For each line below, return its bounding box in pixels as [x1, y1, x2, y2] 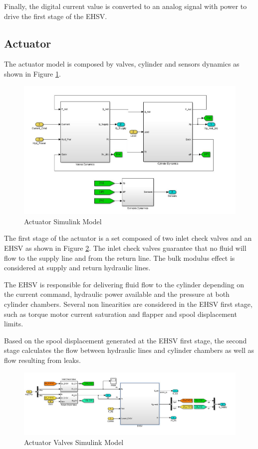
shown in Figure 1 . [4, 68, 61, 79]
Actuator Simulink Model [24, 216, 102, 226]
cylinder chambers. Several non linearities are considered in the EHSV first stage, [4, 298, 253, 309]
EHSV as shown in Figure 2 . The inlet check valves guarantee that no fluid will [4, 243, 247, 253]
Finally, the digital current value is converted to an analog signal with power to [4, 1, 247, 11]
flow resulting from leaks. [4, 354, 81, 365]
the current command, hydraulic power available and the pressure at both [4, 289, 230, 299]
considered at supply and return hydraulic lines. [4, 262, 151, 273]
